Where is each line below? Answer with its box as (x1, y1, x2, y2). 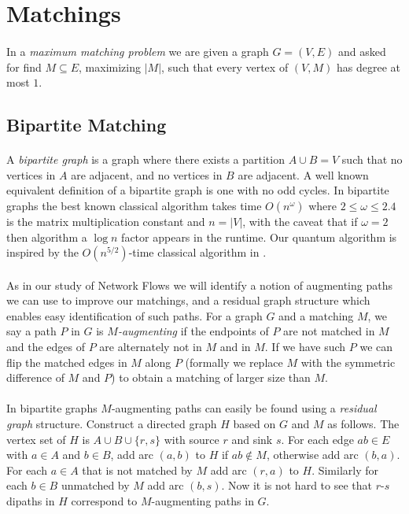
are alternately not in (99, 338, 202, 355)
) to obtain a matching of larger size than (111, 369, 311, 386)
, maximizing (79, 58, 141, 75)
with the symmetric (300, 353, 396, 370)
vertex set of (6, 431, 66, 447)
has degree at (336, 58, 400, 75)
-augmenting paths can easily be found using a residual (111, 400, 377, 416)
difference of (6, 369, 64, 386)
